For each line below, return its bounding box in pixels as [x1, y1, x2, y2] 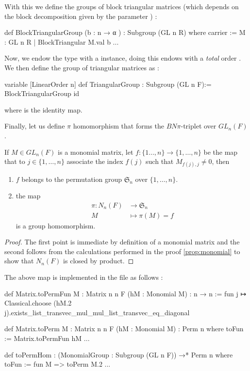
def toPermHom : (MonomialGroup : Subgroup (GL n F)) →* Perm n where [4, 349, 233, 359]
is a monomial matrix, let [58, 146, 133, 157]
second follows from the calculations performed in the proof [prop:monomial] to [4, 246, 240, 256]
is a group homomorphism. [16, 220, 96, 230]
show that [4, 256, 34, 266]
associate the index [67, 156, 123, 166]
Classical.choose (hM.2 [4, 298, 72, 308]
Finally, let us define [4, 121, 65, 131]
